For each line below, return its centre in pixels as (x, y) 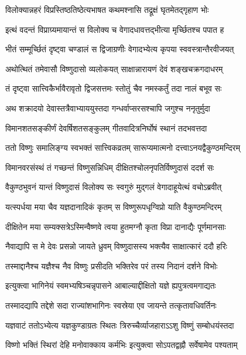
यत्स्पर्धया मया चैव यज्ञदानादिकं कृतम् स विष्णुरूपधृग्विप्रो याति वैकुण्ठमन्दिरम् (114, 206)
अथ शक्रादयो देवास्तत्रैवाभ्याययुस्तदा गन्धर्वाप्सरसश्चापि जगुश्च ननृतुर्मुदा (108, 108)
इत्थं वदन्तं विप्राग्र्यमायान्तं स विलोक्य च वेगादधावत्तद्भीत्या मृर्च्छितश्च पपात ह (115, 29)
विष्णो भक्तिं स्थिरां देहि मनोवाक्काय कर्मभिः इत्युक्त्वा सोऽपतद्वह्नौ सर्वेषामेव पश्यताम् (122, 345)
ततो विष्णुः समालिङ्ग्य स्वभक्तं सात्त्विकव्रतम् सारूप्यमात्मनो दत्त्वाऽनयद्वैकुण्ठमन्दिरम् (123, 148)
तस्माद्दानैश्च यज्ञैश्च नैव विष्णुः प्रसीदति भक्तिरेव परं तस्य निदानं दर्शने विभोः (112, 266)
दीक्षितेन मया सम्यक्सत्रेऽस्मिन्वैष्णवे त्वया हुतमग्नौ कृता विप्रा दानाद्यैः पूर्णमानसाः (116, 226)
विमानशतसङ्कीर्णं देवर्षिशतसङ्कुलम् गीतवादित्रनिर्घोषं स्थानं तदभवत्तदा (106, 128)
